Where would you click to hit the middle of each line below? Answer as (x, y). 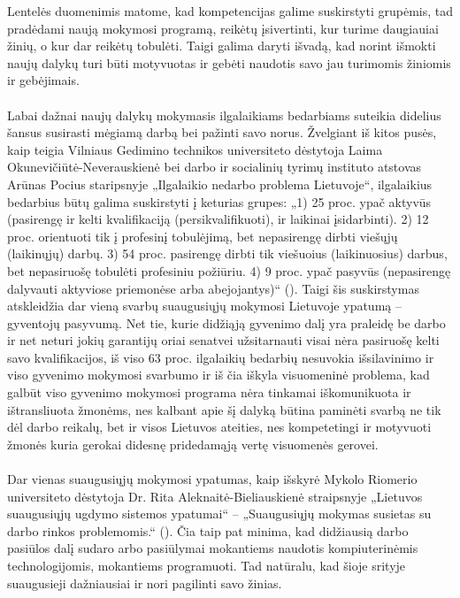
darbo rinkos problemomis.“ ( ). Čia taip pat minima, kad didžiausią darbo (208, 530)
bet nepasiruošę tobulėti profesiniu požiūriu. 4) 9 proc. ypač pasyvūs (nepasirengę (229, 270)
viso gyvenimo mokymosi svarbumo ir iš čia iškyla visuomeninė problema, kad (218, 375)
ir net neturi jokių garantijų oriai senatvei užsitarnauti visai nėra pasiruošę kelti (223, 340)
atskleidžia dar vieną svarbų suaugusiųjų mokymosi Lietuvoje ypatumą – (204, 306)
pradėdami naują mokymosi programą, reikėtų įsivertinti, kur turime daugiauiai (223, 28)
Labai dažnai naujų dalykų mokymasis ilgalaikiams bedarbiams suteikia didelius (224, 115)
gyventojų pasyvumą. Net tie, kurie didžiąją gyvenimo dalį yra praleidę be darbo (226, 322)
